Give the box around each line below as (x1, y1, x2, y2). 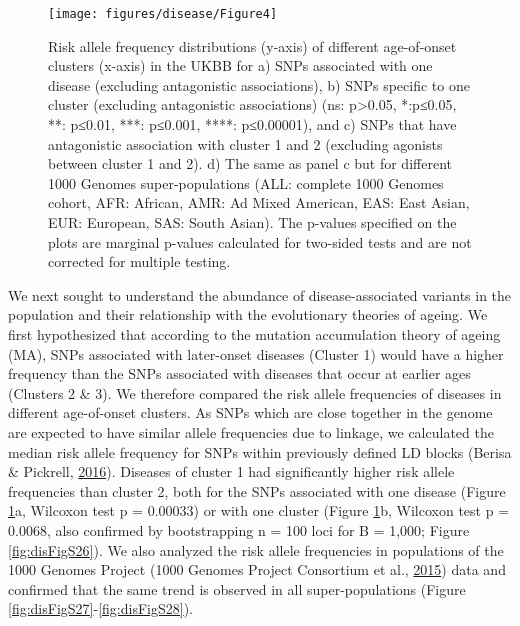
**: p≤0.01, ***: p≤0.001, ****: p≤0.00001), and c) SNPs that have (48, 114, 457, 135)
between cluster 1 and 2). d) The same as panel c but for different (48, 153, 452, 174)
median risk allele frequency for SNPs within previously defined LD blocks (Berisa (8, 441, 512, 462)
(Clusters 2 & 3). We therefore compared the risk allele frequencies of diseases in (8, 382, 502, 403)
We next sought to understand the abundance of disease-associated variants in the (8, 284, 512, 305)
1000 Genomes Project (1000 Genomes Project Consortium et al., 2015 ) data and (8, 559, 506, 580)
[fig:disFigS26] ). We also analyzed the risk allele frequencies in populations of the (8, 539, 504, 560)
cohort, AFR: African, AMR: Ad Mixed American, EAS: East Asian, (48, 192, 470, 213)
